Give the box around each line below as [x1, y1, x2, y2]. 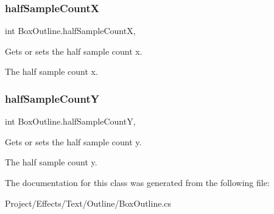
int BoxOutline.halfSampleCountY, [5, 115, 136, 128]
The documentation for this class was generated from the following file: [5, 176, 270, 188]
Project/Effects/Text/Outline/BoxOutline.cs [5, 196, 172, 209]
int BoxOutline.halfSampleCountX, [5, 24, 136, 37]
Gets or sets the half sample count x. [5, 44, 142, 57]
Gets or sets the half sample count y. [5, 135, 142, 148]
